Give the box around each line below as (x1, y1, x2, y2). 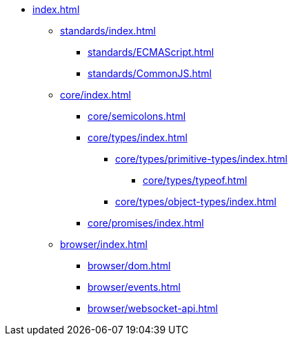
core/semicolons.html (88, 110, 186, 122)
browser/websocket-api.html (88, 302, 218, 314)
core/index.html (60, 89, 131, 101)
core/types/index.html (88, 132, 188, 143)
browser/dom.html (88, 260, 171, 271)
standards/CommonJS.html (88, 68, 212, 79)
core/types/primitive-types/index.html (115, 153, 287, 165)
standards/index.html (60, 25, 156, 37)
